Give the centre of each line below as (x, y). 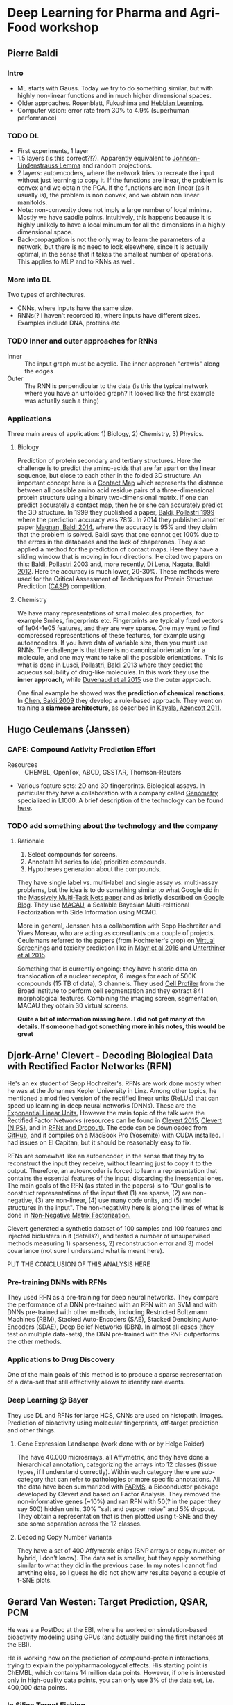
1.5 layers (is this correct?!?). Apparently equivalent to (94, 159)
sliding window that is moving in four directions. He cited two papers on (120, 557)
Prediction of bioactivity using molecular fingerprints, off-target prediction (113, 1423)
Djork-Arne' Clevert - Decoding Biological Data (110, 1056)
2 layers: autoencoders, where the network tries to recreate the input (116, 173)
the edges (39, 371)
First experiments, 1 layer (53, 151)
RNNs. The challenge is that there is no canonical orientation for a (111, 650)
